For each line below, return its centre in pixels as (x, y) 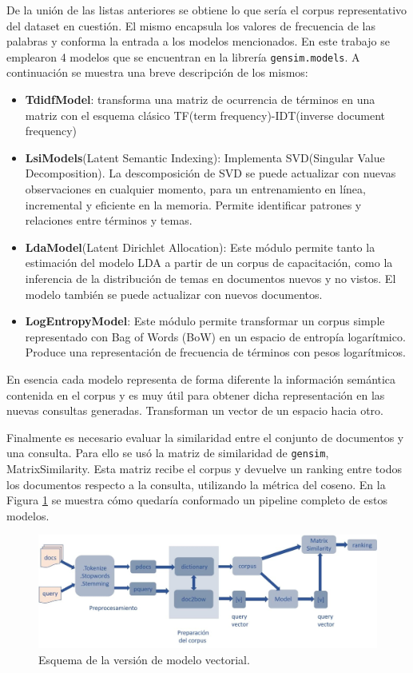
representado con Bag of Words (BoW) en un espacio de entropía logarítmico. (215, 336)
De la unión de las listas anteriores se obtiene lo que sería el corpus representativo (207, 10)
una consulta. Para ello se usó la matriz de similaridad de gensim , (168, 453)
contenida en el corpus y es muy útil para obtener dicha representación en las (196, 394)
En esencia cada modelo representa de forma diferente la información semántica (201, 378)
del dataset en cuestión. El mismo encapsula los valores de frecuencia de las (191, 25)
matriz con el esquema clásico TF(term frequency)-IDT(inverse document (205, 115)
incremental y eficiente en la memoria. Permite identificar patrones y (193, 204)
